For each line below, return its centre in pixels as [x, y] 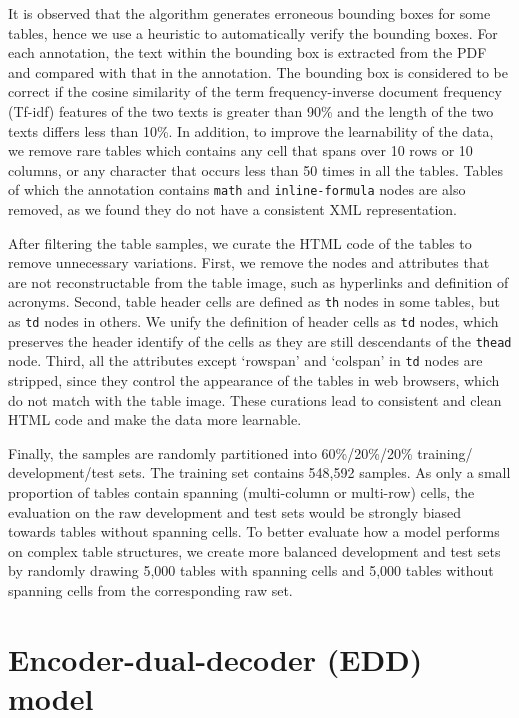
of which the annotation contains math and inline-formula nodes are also [237, 189]
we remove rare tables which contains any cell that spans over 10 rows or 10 [240, 150]
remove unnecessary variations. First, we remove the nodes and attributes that [249, 262]
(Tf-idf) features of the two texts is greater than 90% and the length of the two [251, 110]
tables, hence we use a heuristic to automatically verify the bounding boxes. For [253, 32]
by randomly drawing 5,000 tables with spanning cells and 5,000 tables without [251, 570]
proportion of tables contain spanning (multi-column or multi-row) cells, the [241, 491]
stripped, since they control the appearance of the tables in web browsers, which [254, 380]
